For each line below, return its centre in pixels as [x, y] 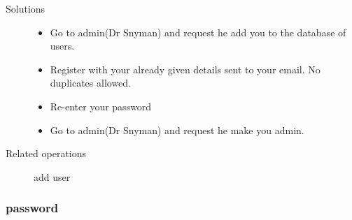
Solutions [26, 8]
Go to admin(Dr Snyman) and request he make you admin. [177, 130]
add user [52, 176]
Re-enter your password [101, 106]
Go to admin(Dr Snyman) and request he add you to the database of [198, 32]
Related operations [46, 153]
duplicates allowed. [90, 83]
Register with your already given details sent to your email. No [185, 69]
